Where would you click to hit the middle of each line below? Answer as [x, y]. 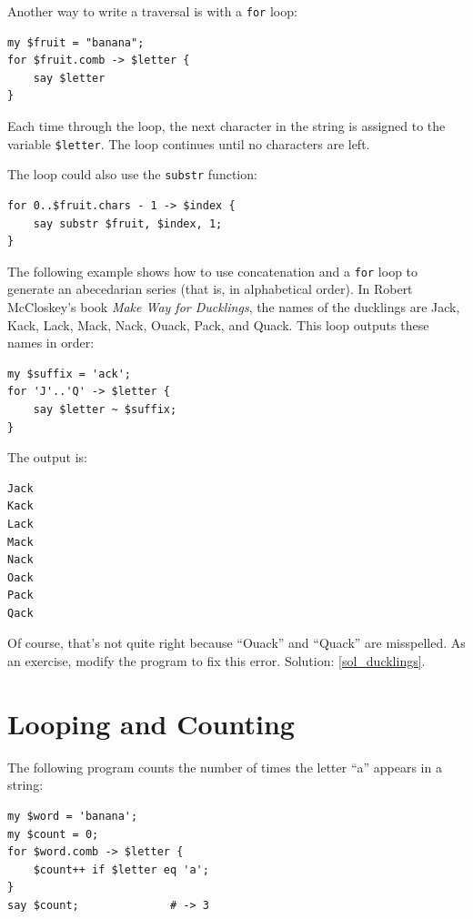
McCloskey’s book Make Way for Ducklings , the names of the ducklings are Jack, [234, 306]
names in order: [51, 343]
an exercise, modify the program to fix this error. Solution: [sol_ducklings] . [216, 661]
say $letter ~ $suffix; [105, 409]
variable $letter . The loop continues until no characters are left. [189, 143]
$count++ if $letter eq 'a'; [121, 869]
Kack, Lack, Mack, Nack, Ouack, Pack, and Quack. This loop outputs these [218, 324]
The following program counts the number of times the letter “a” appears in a [225, 767]
